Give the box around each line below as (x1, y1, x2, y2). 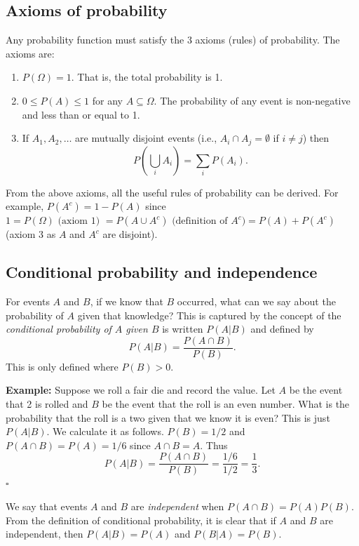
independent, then (6, 526, 83, 541)
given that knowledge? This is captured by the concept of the (77, 307, 341, 322)
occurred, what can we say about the (177, 294, 336, 309)
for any (92, 93, 123, 107)
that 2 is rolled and (6, 397, 88, 411)
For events (6, 294, 50, 309)
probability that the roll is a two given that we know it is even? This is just (6, 410, 330, 425)
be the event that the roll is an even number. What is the (102, 397, 350, 411)
